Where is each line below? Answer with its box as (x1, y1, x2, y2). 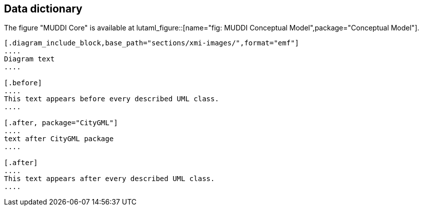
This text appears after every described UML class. (4, 175, 215, 183)
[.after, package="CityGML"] (4, 119, 118, 127)
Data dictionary (4, 2, 82, 15)
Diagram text (4, 55, 55, 63)
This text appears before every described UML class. (4, 95, 219, 103)
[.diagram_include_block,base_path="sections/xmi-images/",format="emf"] (4, 39, 299, 47)
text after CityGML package (4, 135, 114, 143)
